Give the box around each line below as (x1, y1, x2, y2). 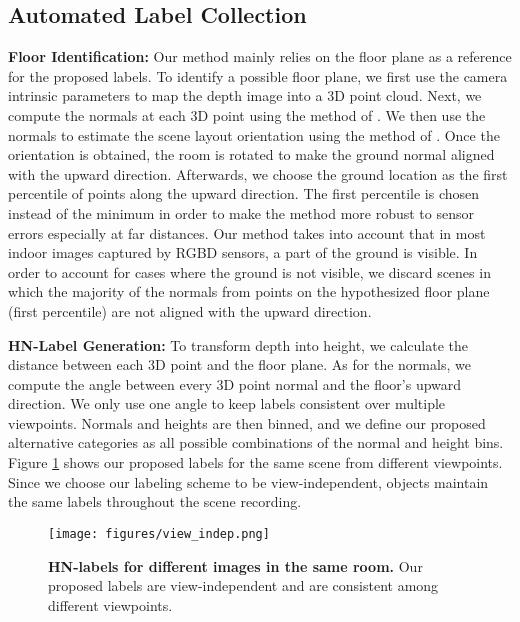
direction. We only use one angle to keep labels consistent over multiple (8, 393, 446, 414)
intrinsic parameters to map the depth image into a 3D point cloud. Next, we (8, 85, 482, 106)
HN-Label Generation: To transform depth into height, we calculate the (8, 334, 469, 355)
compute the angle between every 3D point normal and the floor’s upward (8, 373, 462, 394)
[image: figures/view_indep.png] (48, 526, 270, 541)
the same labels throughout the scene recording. (8, 491, 302, 512)
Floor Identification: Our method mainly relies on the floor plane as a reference (8, 46, 512, 67)
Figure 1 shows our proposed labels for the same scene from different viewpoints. (8, 452, 503, 473)
